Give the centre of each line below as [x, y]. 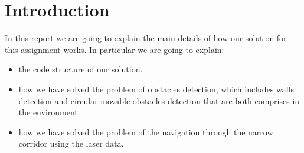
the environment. [49, 112]
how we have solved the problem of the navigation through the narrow [146, 132]
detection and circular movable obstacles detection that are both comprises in [159, 100]
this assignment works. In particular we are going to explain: [115, 49]
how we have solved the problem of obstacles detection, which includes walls [156, 89]
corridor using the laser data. [71, 143]
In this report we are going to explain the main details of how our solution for [146, 38]
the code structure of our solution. [81, 69]
